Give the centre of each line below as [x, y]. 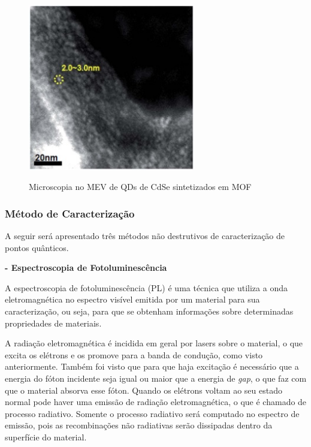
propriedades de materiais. [53, 323]
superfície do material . [46, 437]
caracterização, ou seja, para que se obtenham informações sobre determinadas [149, 311]
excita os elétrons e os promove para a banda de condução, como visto [134, 354]
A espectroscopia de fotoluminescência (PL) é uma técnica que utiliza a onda [146, 287]
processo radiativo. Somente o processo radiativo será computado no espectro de [152, 413]
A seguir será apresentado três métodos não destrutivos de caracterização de [145, 235]
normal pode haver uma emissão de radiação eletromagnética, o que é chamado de [156, 402]
